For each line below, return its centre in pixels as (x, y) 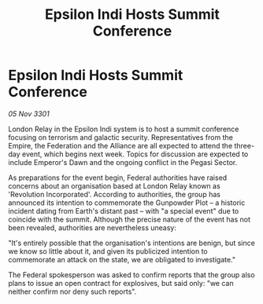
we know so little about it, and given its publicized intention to (108, 251)
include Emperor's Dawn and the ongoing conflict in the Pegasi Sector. (123, 162)
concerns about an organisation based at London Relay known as (114, 185)
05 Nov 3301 (29, 114)
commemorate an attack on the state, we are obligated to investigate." (122, 259)
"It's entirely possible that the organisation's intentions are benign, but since (132, 243)
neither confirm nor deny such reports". (72, 291)
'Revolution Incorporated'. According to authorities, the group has (114, 194)
